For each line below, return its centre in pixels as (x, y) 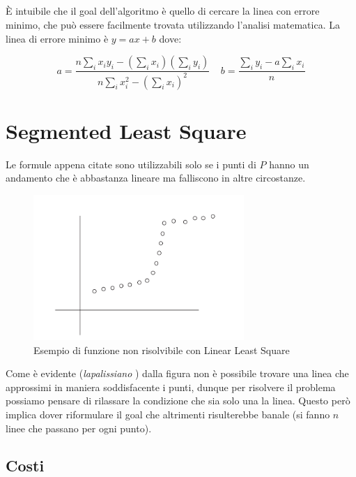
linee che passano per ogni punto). (79, 428)
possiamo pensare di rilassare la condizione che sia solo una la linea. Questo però (178, 401)
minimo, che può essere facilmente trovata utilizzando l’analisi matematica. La (173, 24)
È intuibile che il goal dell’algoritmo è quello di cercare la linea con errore (163, 11)
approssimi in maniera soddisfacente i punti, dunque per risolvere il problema (171, 387)
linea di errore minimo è (57, 38)
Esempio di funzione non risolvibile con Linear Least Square (162, 350)
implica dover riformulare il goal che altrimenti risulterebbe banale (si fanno (168, 414)
